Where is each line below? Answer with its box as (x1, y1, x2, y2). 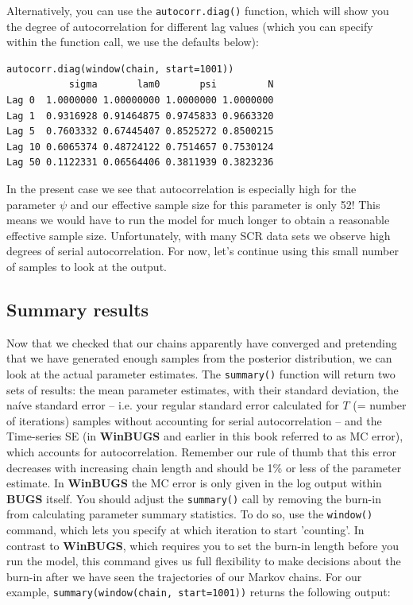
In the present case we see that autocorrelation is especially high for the (6, 180, 357, 196)
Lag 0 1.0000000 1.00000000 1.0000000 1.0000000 (6, 95, 274, 107)
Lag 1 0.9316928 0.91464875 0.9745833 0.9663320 (6, 110, 274, 122)
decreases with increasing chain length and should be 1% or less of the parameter (6, 459, 402, 475)
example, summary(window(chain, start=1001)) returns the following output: (6, 584, 391, 600)
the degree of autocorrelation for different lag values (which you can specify (6, 17, 373, 34)
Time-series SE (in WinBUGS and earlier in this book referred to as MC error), (6, 428, 403, 444)
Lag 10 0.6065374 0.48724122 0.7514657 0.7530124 (6, 141, 274, 153)
